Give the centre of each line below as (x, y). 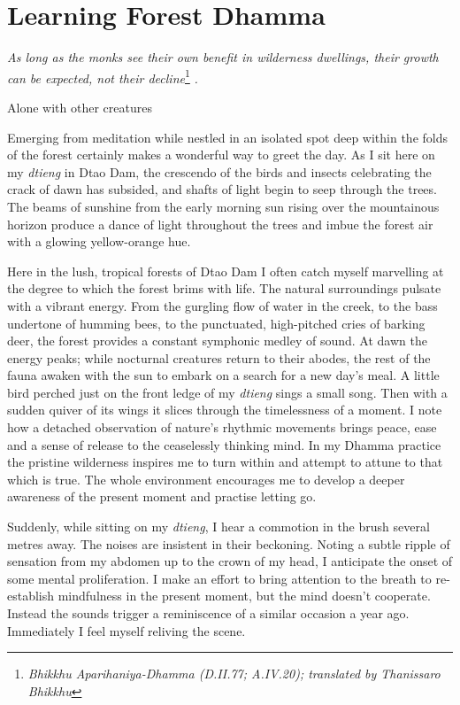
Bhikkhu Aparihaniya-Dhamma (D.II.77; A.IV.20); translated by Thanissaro (234, 674)
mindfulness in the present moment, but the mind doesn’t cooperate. (244, 596)
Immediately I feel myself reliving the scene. (126, 630)
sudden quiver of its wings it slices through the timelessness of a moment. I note (225, 410)
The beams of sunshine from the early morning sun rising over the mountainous (223, 206)
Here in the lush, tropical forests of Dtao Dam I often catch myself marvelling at (226, 271)
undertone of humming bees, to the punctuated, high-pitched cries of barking (216, 323)
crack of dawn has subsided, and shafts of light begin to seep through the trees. (222, 189)
